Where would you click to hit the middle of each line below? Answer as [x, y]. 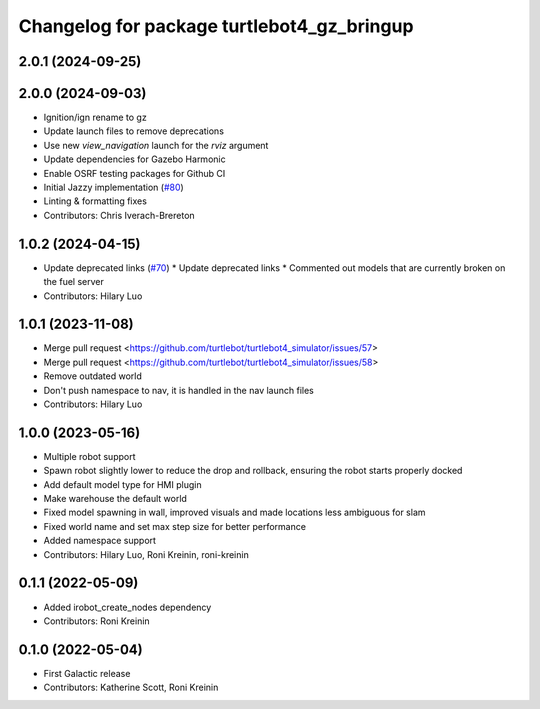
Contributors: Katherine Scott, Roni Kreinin [131, 687]
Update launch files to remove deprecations [134, 131]
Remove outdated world [92, 376]
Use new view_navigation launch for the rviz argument [156, 145]
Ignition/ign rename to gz [95, 117]
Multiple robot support [89, 456]
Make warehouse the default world [115, 499]
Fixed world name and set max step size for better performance [175, 526]
